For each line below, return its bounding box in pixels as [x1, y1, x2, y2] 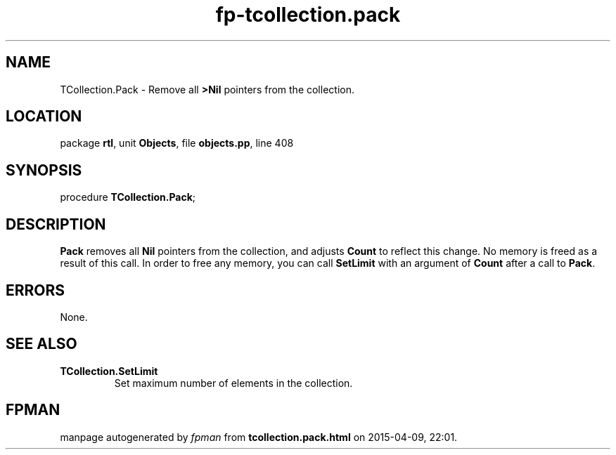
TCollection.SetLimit [60, 364, 158, 377]
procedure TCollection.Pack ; [60, 191, 196, 204]
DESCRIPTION [6, 215, 106, 233]
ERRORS [6, 281, 65, 299]
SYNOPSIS [6, 161, 82, 179]
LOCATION [6, 107, 82, 126]
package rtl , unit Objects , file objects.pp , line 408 [60, 137, 294, 150]
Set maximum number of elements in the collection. [114, 376, 353, 389]
